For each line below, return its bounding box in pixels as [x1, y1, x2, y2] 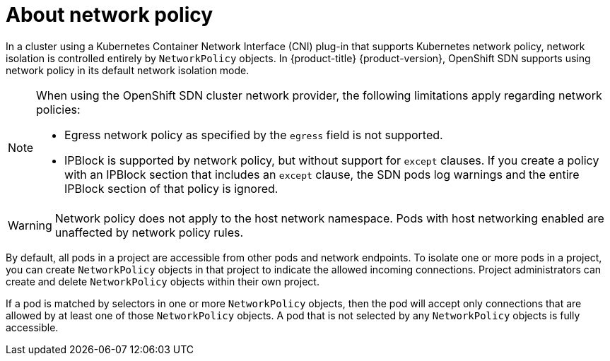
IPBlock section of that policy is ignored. [64, 181, 278, 196]
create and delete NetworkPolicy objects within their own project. [6, 275, 319, 288]
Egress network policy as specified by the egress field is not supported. [64, 127, 443, 142]
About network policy [6, 3, 213, 27]
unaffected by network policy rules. [54, 225, 244, 239]
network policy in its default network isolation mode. [6, 64, 250, 76]
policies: [36, 102, 81, 117]
